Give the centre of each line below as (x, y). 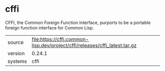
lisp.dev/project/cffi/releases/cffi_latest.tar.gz (84, 45)
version (16, 53)
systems (17, 61)
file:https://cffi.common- (60, 39)
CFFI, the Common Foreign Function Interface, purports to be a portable (78, 23)
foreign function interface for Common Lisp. (50, 27)
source (15, 42)
